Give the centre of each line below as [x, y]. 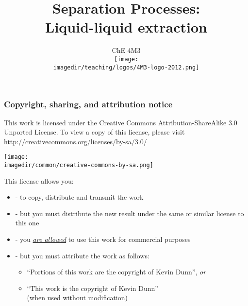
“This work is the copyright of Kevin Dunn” [92, 288]
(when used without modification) [77, 297]
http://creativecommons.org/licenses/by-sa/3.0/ [75, 141]
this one [27, 223]
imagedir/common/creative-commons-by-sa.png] [79, 165]
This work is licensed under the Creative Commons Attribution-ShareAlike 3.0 [121, 122]
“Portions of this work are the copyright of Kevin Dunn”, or [116, 272]
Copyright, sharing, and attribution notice [88, 104]
